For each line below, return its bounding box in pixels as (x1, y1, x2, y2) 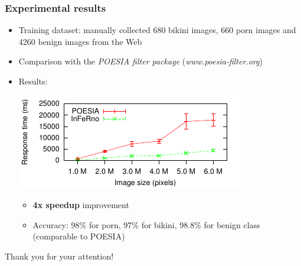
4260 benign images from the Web (18, 35, 142, 47)
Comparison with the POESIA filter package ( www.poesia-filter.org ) (18, 55, 263, 67)
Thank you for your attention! (5, 249, 114, 262)
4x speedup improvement (32, 199, 129, 211)
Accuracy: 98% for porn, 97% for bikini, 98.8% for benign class (32, 218, 260, 231)
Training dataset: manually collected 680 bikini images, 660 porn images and (18, 24, 296, 36)
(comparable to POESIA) (32, 230, 125, 242)
